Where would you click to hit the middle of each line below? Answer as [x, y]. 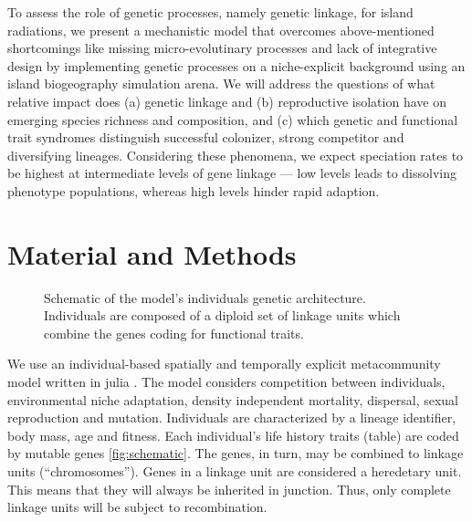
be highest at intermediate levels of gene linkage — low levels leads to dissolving [232, 173]
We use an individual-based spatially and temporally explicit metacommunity [224, 364]
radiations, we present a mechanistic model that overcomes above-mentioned [221, 30]
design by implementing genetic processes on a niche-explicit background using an [236, 65]
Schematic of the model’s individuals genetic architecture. [205, 297]
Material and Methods [152, 253]
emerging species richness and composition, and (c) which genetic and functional [233, 119]
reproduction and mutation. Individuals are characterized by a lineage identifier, [232, 418]
